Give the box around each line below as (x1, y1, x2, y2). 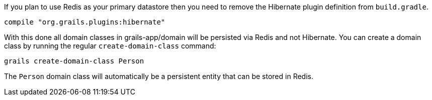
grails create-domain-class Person (4, 57, 144, 65)
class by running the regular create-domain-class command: (4, 41, 216, 50)
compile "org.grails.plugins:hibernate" (4, 18, 165, 26)
